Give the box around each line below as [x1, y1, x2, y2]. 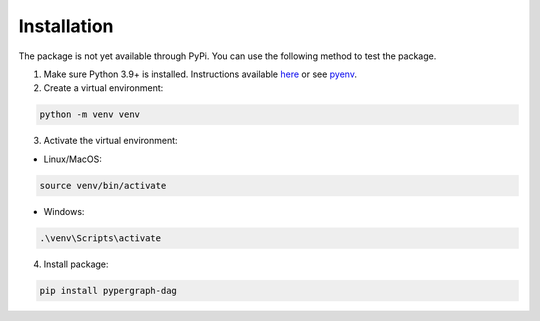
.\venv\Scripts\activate [39, 232, 162, 244]
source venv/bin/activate [39, 180, 167, 191]
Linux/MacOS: [43, 153, 102, 165]
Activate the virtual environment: [43, 135, 179, 147]
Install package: [43, 258, 109, 270]
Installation [18, 15, 114, 37]
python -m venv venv [39, 109, 140, 120]
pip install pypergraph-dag [39, 285, 177, 296]
